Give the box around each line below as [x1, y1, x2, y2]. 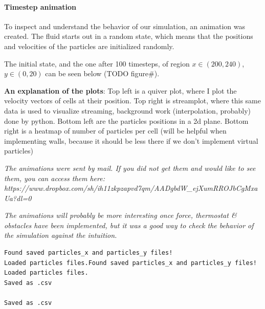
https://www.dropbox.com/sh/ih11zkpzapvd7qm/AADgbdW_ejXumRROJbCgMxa [4, 183, 258, 193]
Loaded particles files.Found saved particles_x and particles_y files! [4, 259, 257, 267]
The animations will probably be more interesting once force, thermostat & [4, 210, 237, 220]
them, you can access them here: [4, 172, 105, 183]
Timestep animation [4, 1, 76, 12]
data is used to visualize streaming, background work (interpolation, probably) [4, 105, 251, 116]
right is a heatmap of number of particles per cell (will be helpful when [4, 125, 227, 136]
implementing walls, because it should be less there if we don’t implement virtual [4, 135, 258, 146]
